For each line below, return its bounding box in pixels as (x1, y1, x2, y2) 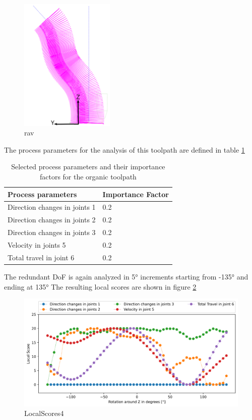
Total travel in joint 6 (8, 252, 75, 262)
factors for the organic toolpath (39, 171, 137, 181)
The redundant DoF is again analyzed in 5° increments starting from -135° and (4, 271, 248, 282)
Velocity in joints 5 (8, 239, 66, 250)
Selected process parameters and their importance (11, 161, 165, 172)
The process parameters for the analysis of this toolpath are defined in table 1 (4, 144, 245, 155)
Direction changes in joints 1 (8, 202, 96, 212)
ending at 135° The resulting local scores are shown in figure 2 (4, 281, 197, 292)
